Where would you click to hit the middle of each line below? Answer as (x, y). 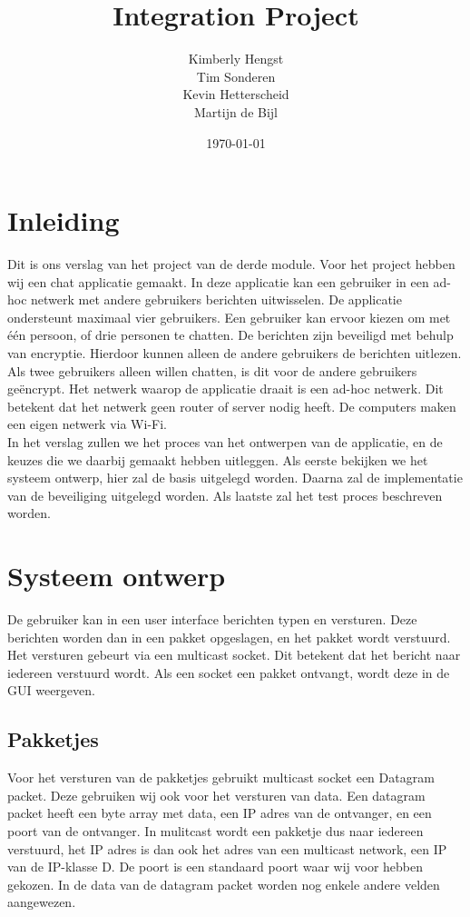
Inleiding (64, 220)
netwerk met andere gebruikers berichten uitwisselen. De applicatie (216, 299)
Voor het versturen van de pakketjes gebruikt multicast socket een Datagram (221, 777)
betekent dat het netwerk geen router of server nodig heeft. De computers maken (232, 406)
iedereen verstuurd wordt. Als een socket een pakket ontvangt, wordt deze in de (229, 672)
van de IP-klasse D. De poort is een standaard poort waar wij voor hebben (215, 867)
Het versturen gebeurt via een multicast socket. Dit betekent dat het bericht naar (234, 655)
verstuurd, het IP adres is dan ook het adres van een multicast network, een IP (227, 848)
